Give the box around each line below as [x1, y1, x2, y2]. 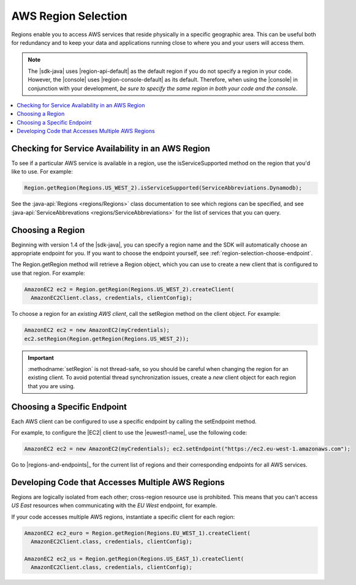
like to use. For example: [11, 168, 73, 175]
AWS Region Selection [11, 9, 128, 23]
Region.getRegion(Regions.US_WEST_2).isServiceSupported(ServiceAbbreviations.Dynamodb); [24, 185, 303, 191]
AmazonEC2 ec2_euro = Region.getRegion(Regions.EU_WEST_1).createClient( [24, 529, 251, 537]
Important [28, 354, 55, 361]
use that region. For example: [11, 269, 85, 277]
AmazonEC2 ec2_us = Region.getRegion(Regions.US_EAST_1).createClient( [24, 555, 244, 562]
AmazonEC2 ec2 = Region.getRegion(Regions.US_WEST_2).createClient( [24, 286, 235, 292]
